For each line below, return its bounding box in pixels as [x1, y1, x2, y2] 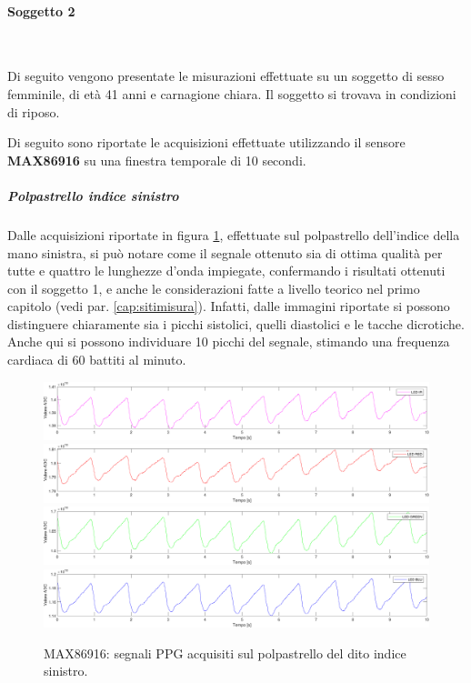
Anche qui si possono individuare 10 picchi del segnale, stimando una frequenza [7, 332, 450, 351]
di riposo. [7, 102, 60, 121]
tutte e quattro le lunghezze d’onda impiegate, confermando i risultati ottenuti [7, 261, 446, 280]
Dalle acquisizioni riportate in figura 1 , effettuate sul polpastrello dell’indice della [7, 225, 460, 244]
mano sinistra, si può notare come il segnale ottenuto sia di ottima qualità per [7, 243, 443, 262]
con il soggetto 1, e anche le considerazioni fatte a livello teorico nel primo [7, 278, 420, 297]
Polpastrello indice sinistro [7, 186, 179, 205]
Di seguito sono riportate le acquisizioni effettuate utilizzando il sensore [7, 133, 406, 152]
